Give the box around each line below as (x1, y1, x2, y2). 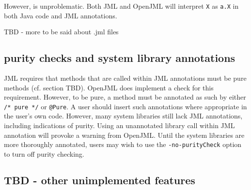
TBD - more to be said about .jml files (4, 27, 119, 37)
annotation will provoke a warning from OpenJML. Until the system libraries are (4, 130, 245, 140)
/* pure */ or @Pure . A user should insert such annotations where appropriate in (4, 101, 247, 111)
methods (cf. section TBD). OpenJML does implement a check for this (4, 82, 214, 92)
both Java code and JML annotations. (4, 10, 117, 20)
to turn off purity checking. (4, 148, 84, 159)
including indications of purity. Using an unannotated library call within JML (4, 120, 235, 131)
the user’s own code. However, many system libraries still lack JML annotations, (4, 111, 243, 121)
